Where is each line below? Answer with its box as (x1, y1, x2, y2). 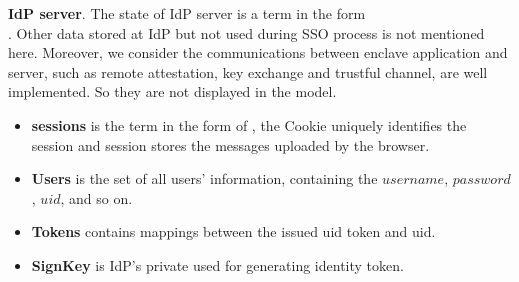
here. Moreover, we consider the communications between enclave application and (8, 42, 508, 63)
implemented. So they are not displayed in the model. (8, 81, 337, 102)
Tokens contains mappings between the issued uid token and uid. (31, 221, 436, 242)
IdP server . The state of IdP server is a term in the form (8, 3, 366, 23)
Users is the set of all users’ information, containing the (31, 168, 378, 189)
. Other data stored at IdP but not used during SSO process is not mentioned (8, 22, 485, 43)
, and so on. (60, 187, 133, 208)
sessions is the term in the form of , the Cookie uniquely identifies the (31, 114, 467, 135)
